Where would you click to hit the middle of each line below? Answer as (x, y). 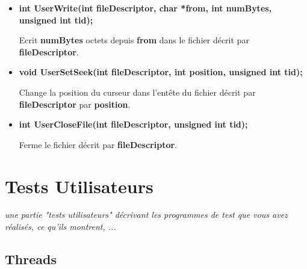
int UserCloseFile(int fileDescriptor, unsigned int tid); (133, 124)
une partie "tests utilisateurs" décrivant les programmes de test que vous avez (146, 215)
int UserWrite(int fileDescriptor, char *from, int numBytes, (145, 8)
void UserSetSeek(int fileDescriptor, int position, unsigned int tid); (161, 72)
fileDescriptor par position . (75, 104)
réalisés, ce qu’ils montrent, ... (60, 227)
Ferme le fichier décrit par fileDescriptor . (98, 144)
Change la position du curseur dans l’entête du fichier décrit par (137, 92)
